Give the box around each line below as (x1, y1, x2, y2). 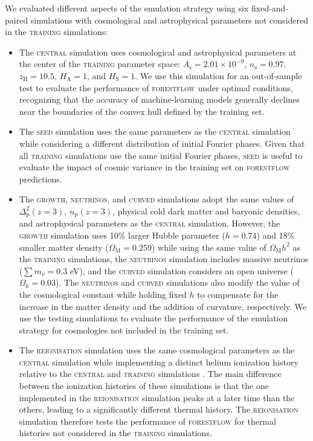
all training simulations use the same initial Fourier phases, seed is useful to (19, 149, 303, 161)
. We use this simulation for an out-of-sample (135, 69, 302, 82)
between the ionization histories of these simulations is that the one (19, 379, 269, 392)
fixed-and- (251, 2, 289, 14)
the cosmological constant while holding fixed (19, 288, 187, 300)
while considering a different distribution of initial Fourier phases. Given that (19, 137, 305, 149)
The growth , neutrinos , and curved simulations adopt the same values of (19, 193, 294, 205)
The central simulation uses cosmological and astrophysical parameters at (19, 45, 297, 58)
